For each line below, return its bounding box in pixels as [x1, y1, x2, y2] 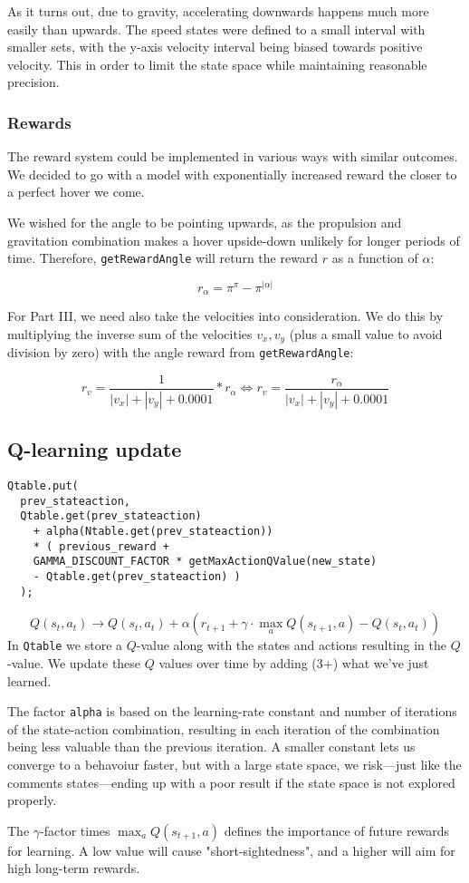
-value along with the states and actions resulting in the [136, 636, 446, 655]
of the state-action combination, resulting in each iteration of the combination [7, 719, 440, 738]
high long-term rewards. [7, 859, 140, 878]
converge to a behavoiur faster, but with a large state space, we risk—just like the [7, 755, 462, 774]
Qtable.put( [7, 480, 79, 493]
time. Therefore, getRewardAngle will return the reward [7, 248, 319, 267]
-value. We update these [7, 654, 141, 672]
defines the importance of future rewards [224, 820, 450, 839]
